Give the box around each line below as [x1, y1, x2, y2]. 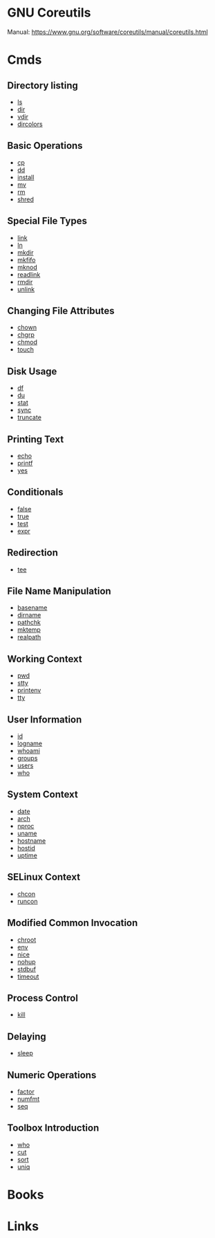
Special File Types [7, 215, 88, 227]
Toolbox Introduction [7, 1122, 100, 1134]
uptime [17, 851, 38, 859]
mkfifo [17, 255, 36, 264]
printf [17, 459, 33, 467]
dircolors [17, 120, 43, 128]
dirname [17, 611, 41, 619]
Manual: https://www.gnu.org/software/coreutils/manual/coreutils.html [7, 28, 209, 36]
